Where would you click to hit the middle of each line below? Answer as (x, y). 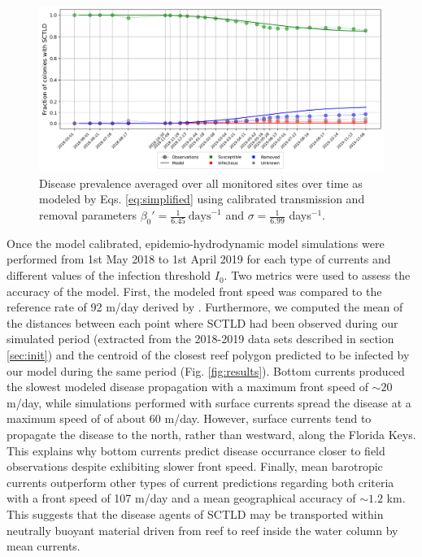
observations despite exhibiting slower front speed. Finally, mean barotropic (195, 466)
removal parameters (88, 215)
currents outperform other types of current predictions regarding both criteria (200, 482)
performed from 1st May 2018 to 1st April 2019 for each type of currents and (199, 259)
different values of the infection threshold (109, 275)
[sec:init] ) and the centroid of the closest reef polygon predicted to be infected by (208, 355)
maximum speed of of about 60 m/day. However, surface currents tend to (189, 418)
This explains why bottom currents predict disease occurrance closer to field (196, 450)
